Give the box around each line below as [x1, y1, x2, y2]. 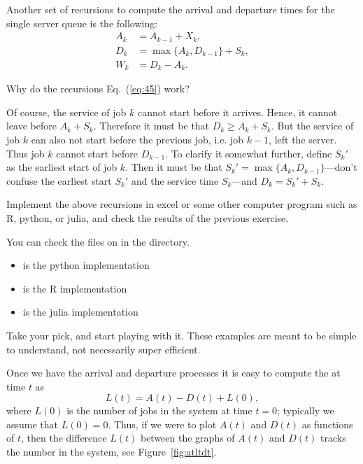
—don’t [325, 160, 357, 174]
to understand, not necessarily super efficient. [6, 342, 201, 356]
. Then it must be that [125, 160, 222, 174]
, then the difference [21, 430, 107, 445]
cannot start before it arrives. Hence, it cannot [137, 104, 338, 119]
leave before [6, 118, 57, 133]
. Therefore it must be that [93, 118, 210, 133]
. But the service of [271, 118, 354, 133]
